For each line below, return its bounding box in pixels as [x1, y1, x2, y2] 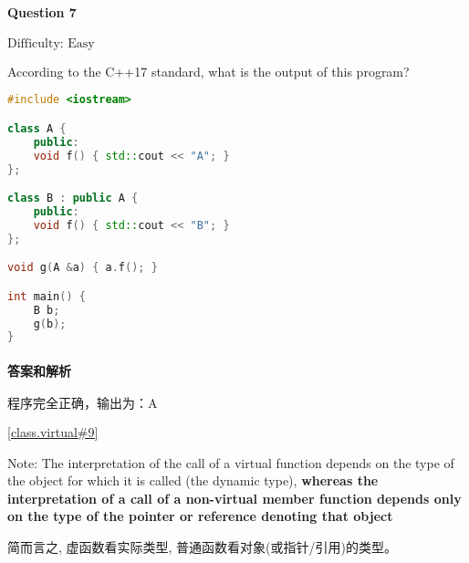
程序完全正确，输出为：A [7, 398, 158, 412]
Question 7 [7, 2, 77, 21]
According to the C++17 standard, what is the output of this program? [7, 61, 410, 80]
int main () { [7, 289, 86, 303]
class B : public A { [7, 192, 139, 205]
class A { [7, 121, 67, 135]
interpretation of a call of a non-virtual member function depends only [7, 488, 462, 507]
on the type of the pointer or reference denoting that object [7, 506, 393, 526]
